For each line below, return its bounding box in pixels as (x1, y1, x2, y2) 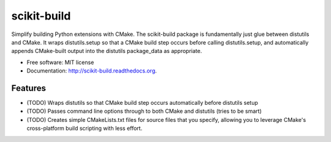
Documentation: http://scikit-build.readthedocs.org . (26, 67, 158, 74)
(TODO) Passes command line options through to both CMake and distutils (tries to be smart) (26, 107, 262, 115)
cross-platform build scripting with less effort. (26, 125, 143, 132)
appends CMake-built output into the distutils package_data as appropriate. (11, 48, 202, 55)
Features (11, 83, 46, 93)
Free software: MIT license (26, 59, 94, 66)
